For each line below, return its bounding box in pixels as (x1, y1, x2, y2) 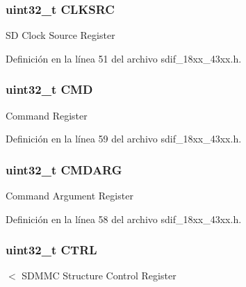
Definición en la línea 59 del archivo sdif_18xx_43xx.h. (6, 131, 242, 146)
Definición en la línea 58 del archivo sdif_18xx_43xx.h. (6, 211, 242, 226)
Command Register (6, 108, 88, 122)
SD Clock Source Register (6, 28, 115, 42)
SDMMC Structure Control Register (22, 268, 177, 283)
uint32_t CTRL (6, 241, 97, 259)
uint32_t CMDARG (6, 161, 122, 178)
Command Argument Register (6, 188, 133, 203)
